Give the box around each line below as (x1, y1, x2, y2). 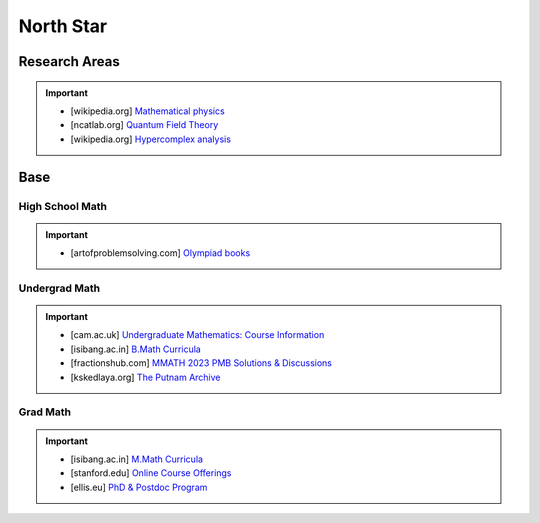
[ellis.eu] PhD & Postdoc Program (70, 481, 208, 493)
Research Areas (18, 53, 120, 70)
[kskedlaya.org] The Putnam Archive (70, 371, 221, 383)
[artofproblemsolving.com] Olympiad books (70, 247, 251, 259)
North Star (18, 15, 108, 37)
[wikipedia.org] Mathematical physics (70, 105, 225, 117)
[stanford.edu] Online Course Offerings (70, 467, 232, 479)
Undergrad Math (18, 281, 100, 295)
